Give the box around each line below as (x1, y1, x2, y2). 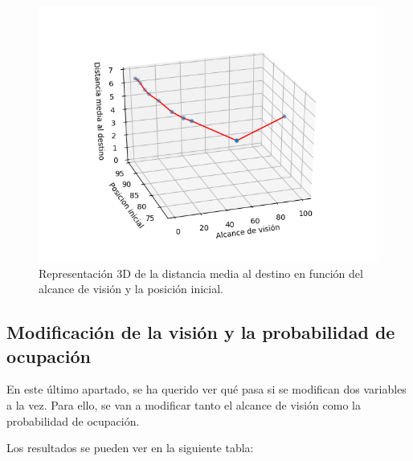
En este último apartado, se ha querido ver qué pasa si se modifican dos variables (6, 381, 407, 398)
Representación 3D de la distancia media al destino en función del (39, 264, 363, 281)
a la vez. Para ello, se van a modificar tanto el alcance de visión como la (6, 396, 361, 413)
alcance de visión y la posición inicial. (39, 280, 223, 297)
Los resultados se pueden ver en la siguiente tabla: (6, 439, 254, 456)
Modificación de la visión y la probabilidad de (6, 320, 395, 345)
